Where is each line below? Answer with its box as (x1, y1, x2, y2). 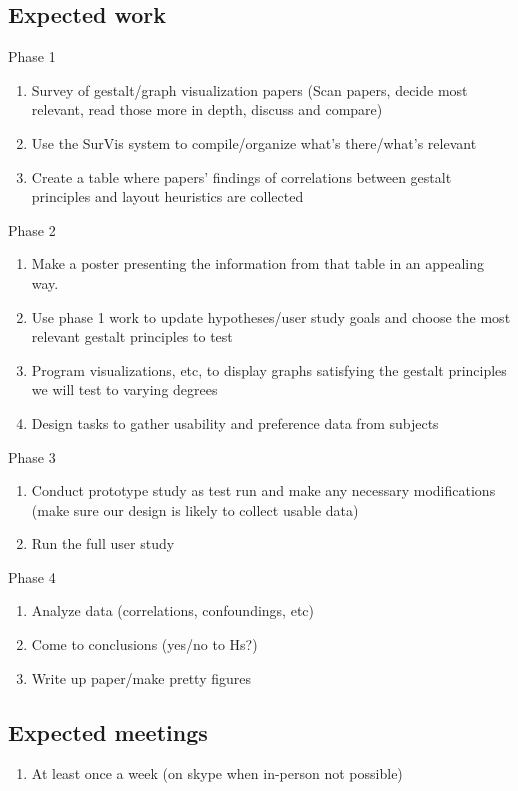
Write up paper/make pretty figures (31, 667, 251, 688)
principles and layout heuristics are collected (31, 186, 304, 207)
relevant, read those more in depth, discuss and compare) (31, 99, 383, 120)
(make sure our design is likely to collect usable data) (31, 499, 359, 520)
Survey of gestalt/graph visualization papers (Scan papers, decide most (31, 79, 468, 100)
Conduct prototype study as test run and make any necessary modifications (31, 480, 496, 501)
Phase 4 (8, 566, 56, 587)
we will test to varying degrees (31, 379, 218, 400)
